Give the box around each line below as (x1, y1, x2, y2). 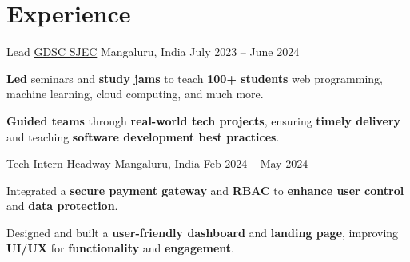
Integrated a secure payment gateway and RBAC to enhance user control (6, 181, 404, 198)
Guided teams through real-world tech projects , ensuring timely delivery (6, 112, 401, 129)
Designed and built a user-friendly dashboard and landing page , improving (6, 224, 399, 240)
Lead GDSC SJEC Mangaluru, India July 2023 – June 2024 (6, 43, 300, 60)
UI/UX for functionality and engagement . (6, 240, 234, 256)
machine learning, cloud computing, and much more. (6, 85, 264, 102)
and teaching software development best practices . (6, 128, 280, 145)
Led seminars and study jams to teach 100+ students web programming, (6, 69, 383, 86)
